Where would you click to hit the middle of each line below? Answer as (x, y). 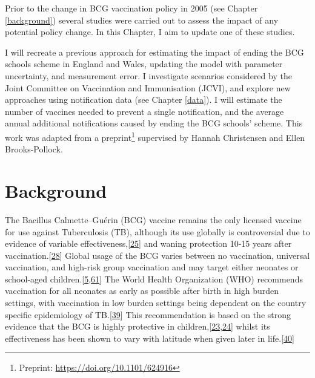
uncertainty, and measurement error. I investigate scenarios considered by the (148, 75)
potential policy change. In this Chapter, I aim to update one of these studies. (150, 32)
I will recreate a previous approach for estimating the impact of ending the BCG (154, 52)
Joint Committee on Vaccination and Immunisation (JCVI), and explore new (148, 87)
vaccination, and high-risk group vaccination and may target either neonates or (152, 267)
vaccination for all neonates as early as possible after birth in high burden (142, 291)
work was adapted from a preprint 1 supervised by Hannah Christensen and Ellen (155, 136)
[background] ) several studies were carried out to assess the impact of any (142, 20)
